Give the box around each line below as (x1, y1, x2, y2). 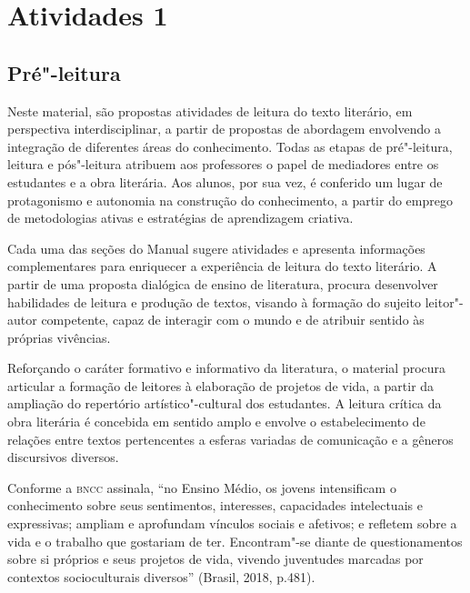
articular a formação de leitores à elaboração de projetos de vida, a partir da (7, 376, 435, 395)
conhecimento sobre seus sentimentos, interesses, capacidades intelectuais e (7, 496, 423, 515)
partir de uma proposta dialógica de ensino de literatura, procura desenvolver (7, 274, 438, 293)
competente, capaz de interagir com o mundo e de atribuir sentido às (41, 310, 425, 329)
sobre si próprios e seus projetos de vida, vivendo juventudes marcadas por (7, 549, 424, 568)
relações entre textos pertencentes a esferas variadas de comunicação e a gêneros (7, 429, 454, 448)
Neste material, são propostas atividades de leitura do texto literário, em (7, 101, 413, 120)
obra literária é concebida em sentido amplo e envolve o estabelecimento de (7, 412, 425, 431)
